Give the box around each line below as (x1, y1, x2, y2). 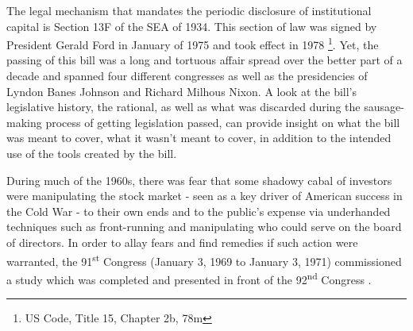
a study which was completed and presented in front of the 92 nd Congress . (6, 268, 372, 287)
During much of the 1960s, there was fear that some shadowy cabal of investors (6, 171, 392, 188)
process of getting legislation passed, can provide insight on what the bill (45, 114, 400, 130)
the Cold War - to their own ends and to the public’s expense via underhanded (6, 202, 391, 219)
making (6, 114, 42, 130)
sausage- (364, 98, 404, 115)
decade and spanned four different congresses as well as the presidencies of (6, 67, 368, 84)
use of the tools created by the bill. (6, 145, 177, 161)
